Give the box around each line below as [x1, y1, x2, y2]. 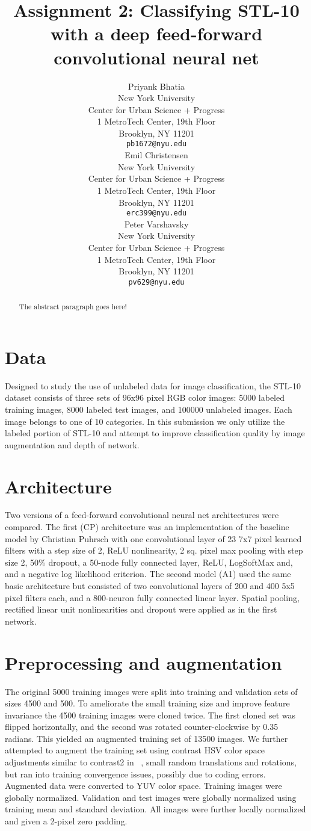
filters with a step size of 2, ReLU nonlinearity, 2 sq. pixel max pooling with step [5, 544, 303, 557]
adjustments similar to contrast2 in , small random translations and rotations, [5, 756, 297, 768]
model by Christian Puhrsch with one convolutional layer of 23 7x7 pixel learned [5, 532, 302, 545]
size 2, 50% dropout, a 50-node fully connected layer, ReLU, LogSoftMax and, [5, 555, 293, 568]
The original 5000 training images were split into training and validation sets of [5, 685, 298, 697]
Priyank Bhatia [128, 79, 185, 92]
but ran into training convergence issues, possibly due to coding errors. [5, 767, 266, 780]
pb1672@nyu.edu [126, 140, 187, 149]
